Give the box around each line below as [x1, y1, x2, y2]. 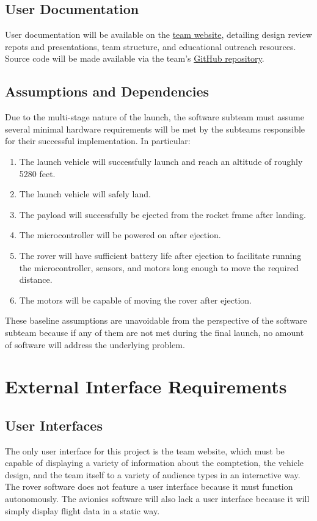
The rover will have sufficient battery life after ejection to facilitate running [19, 249, 302, 261]
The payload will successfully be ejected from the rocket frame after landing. [19, 208, 306, 220]
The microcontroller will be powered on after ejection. [19, 228, 221, 241]
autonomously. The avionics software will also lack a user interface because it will [5, 492, 310, 505]
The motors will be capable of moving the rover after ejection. [19, 293, 252, 306]
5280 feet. [19, 167, 56, 180]
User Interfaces [5, 415, 103, 434]
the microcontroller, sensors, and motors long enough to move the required [19, 261, 299, 274]
